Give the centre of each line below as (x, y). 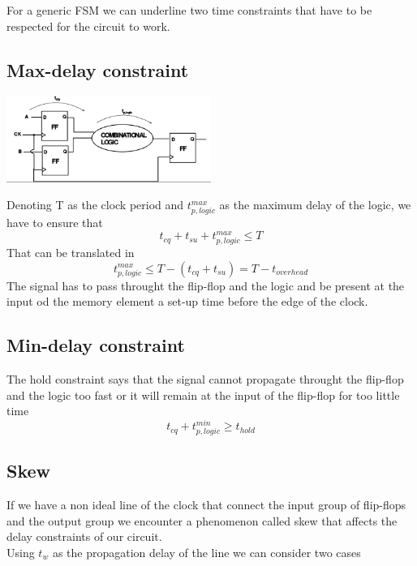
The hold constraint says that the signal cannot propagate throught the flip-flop (205, 378)
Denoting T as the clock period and (95, 205)
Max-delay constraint (98, 69)
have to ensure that (55, 223)
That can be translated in (71, 252)
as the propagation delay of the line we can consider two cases (206, 552)
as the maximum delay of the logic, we (315, 205)
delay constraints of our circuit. (84, 536)
